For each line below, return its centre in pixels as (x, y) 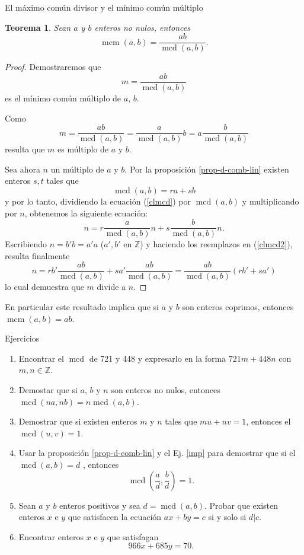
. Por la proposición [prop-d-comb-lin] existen (207, 169)
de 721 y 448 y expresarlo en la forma (158, 358)
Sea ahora (23, 169)
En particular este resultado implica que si (82, 307)
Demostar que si (48, 390)
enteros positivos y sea (100, 505)
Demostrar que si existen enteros (78, 421)
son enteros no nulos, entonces (166, 390)
